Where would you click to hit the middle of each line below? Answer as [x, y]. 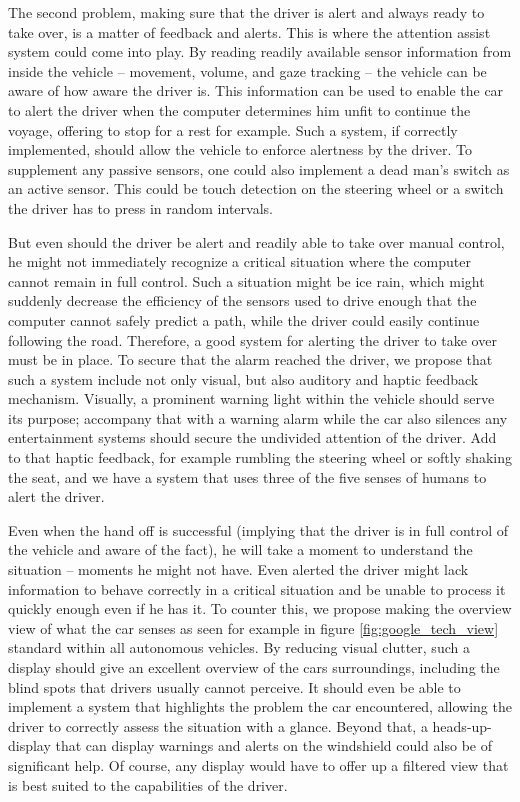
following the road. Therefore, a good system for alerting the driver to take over [252, 339]
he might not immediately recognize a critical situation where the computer [239, 261]
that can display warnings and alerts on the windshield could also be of [273, 745]
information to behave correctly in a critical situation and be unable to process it [257, 588]
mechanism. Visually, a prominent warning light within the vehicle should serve [251, 398]
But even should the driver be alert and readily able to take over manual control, [256, 241]
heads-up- [462, 725]
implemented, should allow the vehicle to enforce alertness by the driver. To [240, 149]
